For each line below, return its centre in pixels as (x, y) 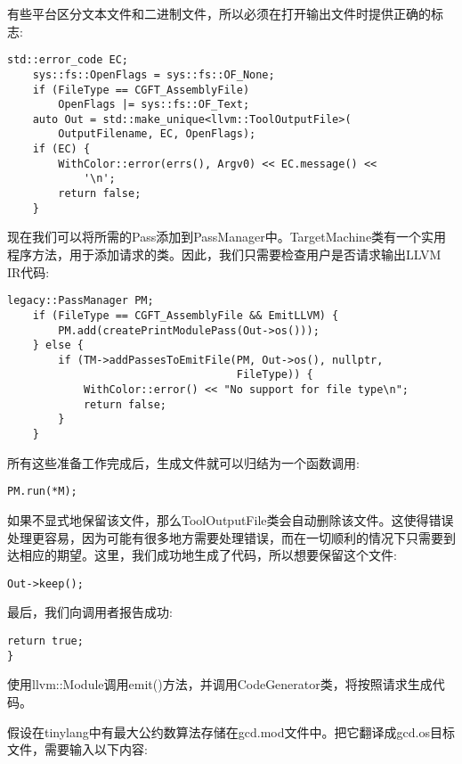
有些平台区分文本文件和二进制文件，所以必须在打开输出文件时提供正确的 (219, 13)
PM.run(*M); (42, 492)
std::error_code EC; (68, 60)
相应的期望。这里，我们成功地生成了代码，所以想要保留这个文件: (208, 555)
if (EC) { (61, 149)
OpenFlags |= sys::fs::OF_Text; (154, 105)
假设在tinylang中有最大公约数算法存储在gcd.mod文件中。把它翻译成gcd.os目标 (231, 731)
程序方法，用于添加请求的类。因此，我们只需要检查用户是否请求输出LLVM (224, 254)
